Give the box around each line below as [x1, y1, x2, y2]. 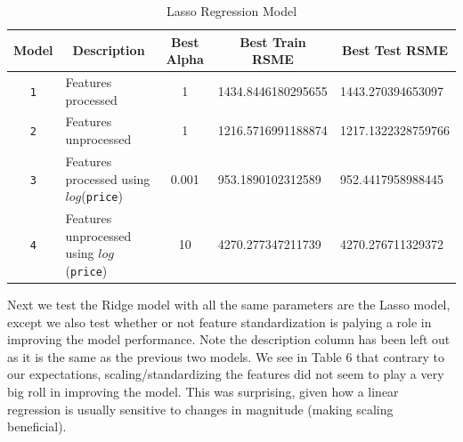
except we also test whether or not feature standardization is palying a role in [7, 312, 432, 331]
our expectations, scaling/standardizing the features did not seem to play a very [7, 365, 444, 383]
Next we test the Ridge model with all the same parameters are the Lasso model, [7, 294, 451, 313]
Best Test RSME [342, 41, 448, 60]
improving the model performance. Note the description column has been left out [7, 330, 451, 349]
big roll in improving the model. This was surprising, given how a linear [7, 382, 399, 400]
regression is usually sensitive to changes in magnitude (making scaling [7, 399, 394, 418]
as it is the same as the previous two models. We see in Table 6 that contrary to [7, 347, 444, 366]
